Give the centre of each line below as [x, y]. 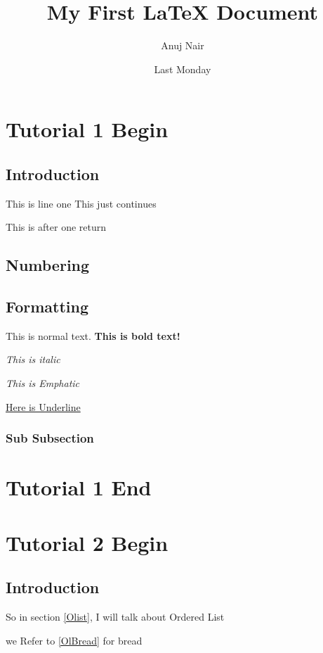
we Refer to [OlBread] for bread [74, 640]
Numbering [48, 265]
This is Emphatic [43, 383]
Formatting [47, 306]
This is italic [33, 359]
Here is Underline [43, 406]
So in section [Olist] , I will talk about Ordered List [115, 617]
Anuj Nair [183, 45]
